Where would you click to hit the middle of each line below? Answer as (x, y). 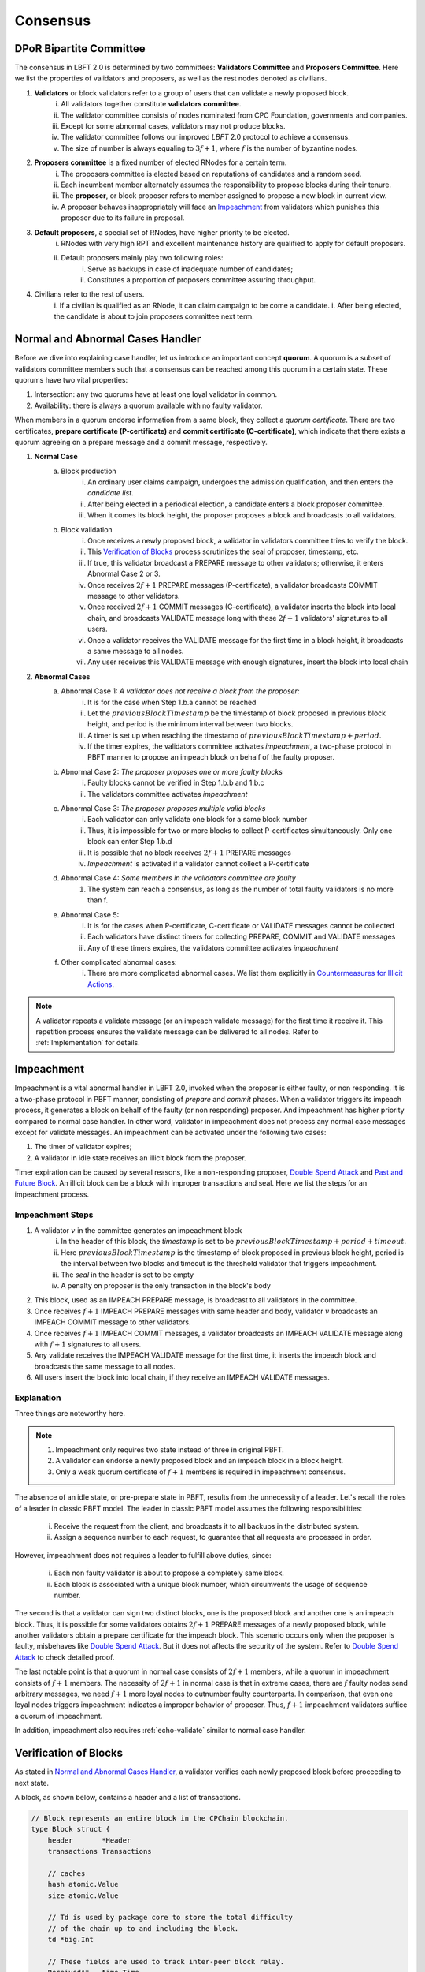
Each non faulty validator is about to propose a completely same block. (169, 1573)
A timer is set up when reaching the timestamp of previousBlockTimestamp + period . (235, 735)
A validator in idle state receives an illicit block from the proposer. (140, 1158)
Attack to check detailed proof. (65, 1657)
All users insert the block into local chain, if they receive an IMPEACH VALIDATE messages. (182, 1377)
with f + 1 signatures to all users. (88, 1344)
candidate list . (111, 493)
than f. (98, 900)
